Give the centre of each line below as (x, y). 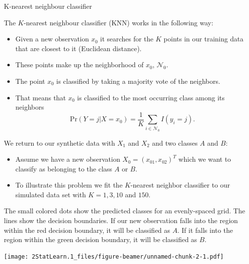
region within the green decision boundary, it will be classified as (101, 239)
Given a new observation (52, 39)
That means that (41, 97)
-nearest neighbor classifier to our (180, 185)
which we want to (205, 159)
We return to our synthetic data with (60, 142)
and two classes (175, 142)
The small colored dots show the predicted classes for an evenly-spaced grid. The (124, 211)
